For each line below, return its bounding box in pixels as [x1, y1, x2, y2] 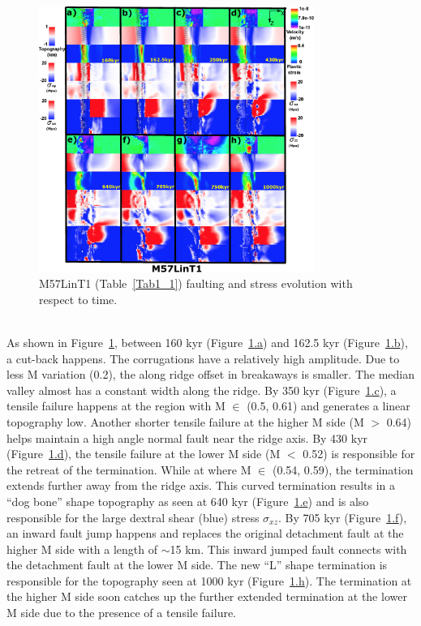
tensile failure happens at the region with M [6, 397, 226, 414]
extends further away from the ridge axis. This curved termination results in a [6, 477, 395, 494]
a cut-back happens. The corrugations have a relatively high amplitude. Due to [6, 349, 400, 367]
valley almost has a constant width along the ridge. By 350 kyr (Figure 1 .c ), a [6, 381, 397, 398]
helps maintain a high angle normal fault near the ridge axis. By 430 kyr [6, 429, 368, 446]
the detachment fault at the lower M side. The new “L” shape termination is [6, 556, 388, 573]
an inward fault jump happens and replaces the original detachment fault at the [6, 525, 404, 542]
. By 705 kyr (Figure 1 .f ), [278, 508, 407, 525]
